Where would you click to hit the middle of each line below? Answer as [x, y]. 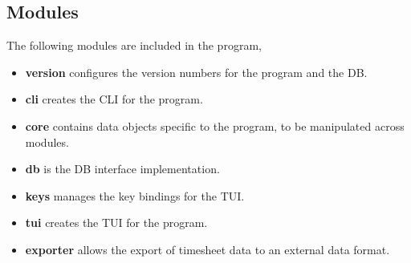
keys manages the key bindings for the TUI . [135, 195]
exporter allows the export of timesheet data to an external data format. [208, 249]
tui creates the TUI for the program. [116, 223]
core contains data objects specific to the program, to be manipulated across [215, 125]
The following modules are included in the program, [134, 45]
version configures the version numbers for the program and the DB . [196, 72]
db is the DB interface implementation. [122, 169]
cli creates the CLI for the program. [114, 99]
